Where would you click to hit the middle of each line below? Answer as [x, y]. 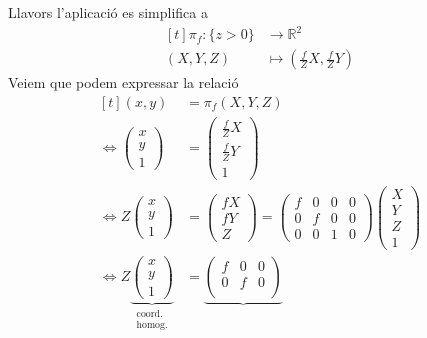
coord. [149, 314]
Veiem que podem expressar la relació [123, 82]
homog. [152, 325]
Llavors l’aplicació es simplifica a [108, 12]
